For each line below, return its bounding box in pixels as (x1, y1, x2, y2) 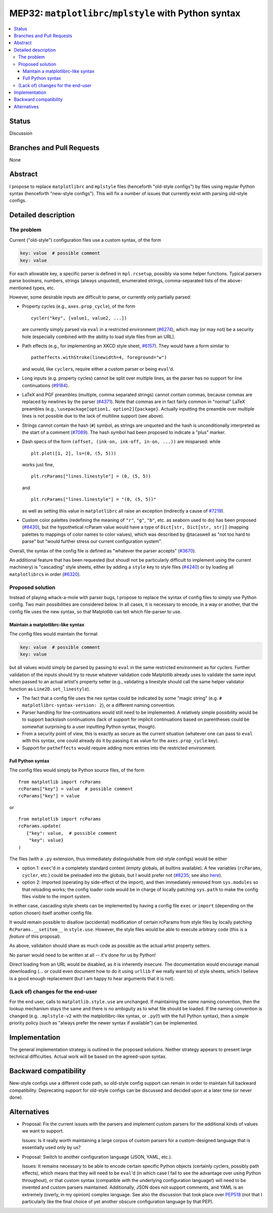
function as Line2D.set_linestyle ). (9, 686, 90, 692)
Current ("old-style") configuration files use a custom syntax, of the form (9, 237, 161, 243)
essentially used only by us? (22, 1145, 81, 1151)
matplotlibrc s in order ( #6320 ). (9, 571, 81, 577)
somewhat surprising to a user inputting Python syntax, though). (22, 723, 156, 729)
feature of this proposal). (9, 933, 62, 939)
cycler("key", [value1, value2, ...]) (31, 315, 127, 321)
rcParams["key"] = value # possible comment (18, 786, 133, 792)
